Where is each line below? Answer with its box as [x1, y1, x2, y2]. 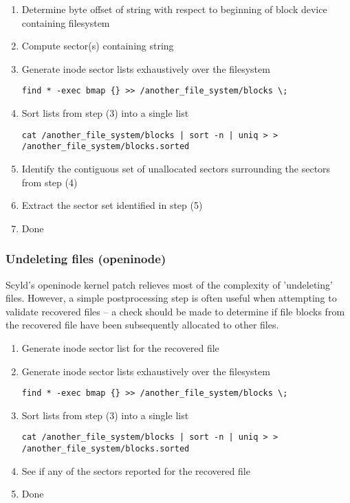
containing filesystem [21, 15, 110, 30]
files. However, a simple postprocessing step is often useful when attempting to [6, 291, 337, 305]
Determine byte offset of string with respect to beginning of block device [21, 2, 327, 16]
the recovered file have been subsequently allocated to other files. [6, 317, 279, 332]
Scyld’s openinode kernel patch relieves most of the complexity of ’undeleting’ [6, 277, 333, 291]
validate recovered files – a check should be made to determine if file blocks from [6, 304, 345, 318]
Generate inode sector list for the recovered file [21, 340, 219, 355]
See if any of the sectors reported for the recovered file [21, 463, 250, 478]
